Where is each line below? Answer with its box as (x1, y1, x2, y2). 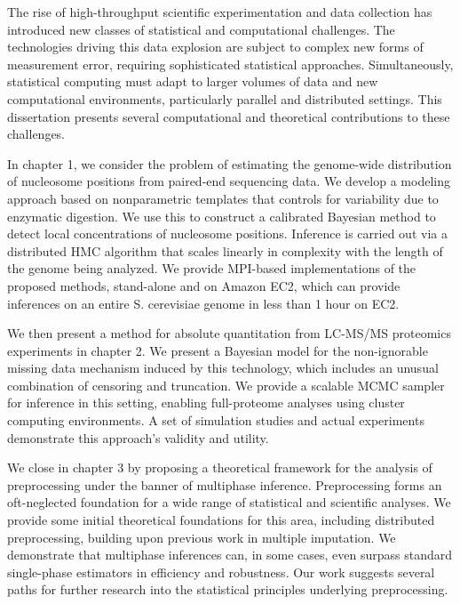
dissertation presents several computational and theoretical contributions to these (7, 107, 450, 125)
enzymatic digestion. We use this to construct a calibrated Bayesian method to (7, 206, 436, 225)
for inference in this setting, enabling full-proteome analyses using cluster (7, 393, 405, 412)
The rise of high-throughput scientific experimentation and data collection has (7, 3, 432, 20)
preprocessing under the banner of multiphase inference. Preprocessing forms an (7, 475, 442, 494)
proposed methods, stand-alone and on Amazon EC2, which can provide (7, 276, 401, 294)
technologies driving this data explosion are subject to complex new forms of (7, 37, 424, 56)
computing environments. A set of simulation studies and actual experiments (7, 411, 424, 430)
